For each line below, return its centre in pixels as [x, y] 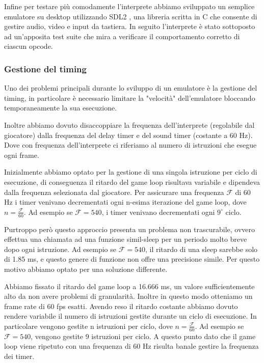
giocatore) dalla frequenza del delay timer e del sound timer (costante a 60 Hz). [128, 135]
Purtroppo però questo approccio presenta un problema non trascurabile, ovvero [129, 229]
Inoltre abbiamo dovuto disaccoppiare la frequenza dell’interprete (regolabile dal [129, 124]
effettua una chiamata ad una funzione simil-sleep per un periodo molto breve [126, 239]
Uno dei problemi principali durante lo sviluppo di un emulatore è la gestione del [131, 88]
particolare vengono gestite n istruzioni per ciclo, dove [88, 326]
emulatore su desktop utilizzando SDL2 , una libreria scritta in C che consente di [131, 16]
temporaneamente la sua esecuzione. [61, 108]
